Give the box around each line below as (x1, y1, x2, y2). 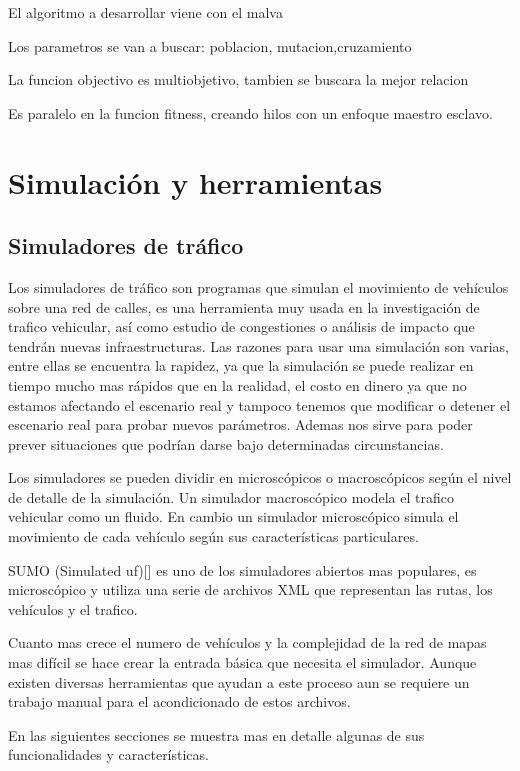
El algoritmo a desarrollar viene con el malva (8, 2, 283, 22)
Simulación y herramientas (8, 161, 383, 202)
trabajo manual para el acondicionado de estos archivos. (8, 691, 351, 712)
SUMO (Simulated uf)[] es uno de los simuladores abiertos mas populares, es (8, 559, 477, 580)
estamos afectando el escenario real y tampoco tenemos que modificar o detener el (8, 394, 511, 415)
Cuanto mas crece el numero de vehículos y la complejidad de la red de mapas (8, 632, 487, 653)
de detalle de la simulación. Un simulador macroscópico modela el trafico (8, 486, 454, 507)
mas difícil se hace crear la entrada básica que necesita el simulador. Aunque (8, 652, 477, 673)
